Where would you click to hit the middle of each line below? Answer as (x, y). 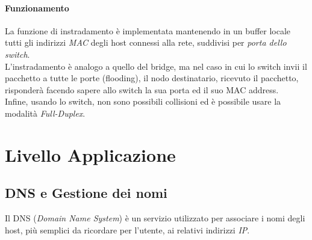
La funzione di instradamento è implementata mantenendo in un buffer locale (148, 30)
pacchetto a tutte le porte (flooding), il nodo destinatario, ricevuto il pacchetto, (152, 78)
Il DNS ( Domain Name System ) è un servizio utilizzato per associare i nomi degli (155, 218)
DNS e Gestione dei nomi (86, 193)
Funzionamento (37, 8)
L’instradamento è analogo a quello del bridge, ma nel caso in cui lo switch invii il (156, 66)
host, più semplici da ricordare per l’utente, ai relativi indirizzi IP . (127, 229)
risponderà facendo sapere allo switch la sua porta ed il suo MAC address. (142, 89)
